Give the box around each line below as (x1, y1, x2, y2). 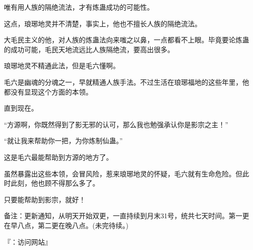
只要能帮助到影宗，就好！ (4, 194, 86, 204)
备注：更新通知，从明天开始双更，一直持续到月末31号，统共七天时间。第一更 (4, 211, 249, 221)
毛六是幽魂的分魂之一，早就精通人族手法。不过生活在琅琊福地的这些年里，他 (4, 77, 249, 87)
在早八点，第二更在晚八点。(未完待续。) (4, 220, 128, 230)
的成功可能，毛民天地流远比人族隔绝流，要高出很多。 (4, 44, 174, 54)
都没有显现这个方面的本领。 (4, 86, 92, 96)
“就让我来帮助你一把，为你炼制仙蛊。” (4, 135, 123, 146)
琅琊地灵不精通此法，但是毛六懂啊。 (4, 60, 120, 71)
